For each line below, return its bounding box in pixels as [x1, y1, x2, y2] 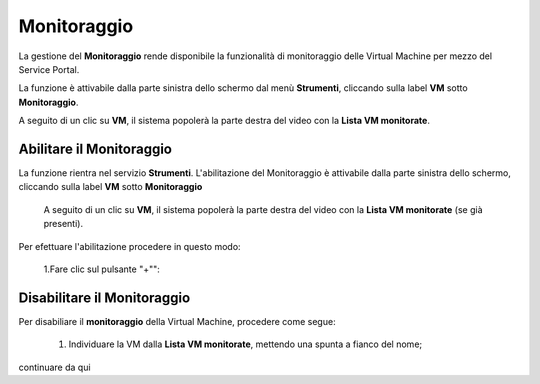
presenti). [43, 218, 84, 230]
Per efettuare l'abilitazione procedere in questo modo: [18, 240, 241, 252]
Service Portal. [18, 63, 80, 75]
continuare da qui [18, 361, 91, 373]
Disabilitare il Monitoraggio [18, 289, 191, 306]
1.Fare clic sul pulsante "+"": [43, 263, 160, 275]
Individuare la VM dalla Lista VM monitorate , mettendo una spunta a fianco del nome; [68, 338, 423, 350]
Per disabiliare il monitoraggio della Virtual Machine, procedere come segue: [18, 315, 336, 327]
